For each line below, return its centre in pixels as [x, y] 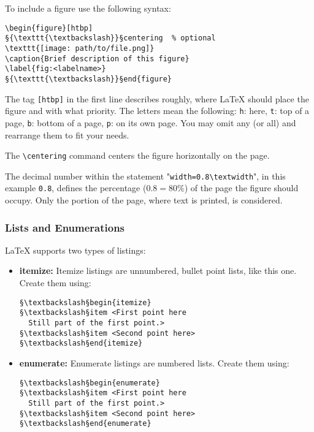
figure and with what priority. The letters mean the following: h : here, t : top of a [157, 111]
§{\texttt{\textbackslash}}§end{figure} [89, 79]
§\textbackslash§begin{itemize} [85, 302]
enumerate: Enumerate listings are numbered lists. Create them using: [154, 362]
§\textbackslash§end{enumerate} [85, 424]
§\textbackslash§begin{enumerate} [90, 383]
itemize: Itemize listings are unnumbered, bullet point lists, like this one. [158, 271]
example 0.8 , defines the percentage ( [76, 188]
